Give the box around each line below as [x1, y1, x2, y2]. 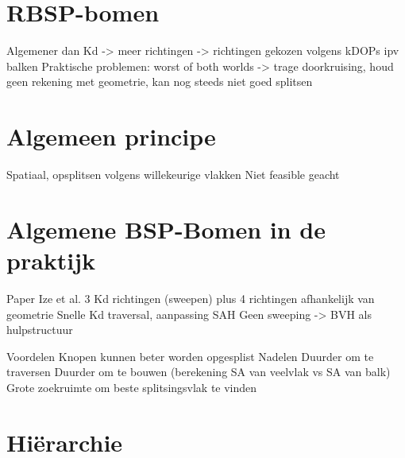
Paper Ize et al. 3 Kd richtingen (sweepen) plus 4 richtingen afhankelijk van [6, 289, 375, 306]
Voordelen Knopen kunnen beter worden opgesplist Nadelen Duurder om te [6, 347, 374, 364]
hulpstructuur [6, 321, 73, 338]
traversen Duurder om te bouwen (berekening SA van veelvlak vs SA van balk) [6, 363, 391, 380]
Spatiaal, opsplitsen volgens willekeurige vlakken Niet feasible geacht [6, 166, 340, 183]
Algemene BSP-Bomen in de [6, 212, 326, 245]
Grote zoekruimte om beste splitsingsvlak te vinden [6, 378, 257, 395]
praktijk [6, 244, 96, 276]
